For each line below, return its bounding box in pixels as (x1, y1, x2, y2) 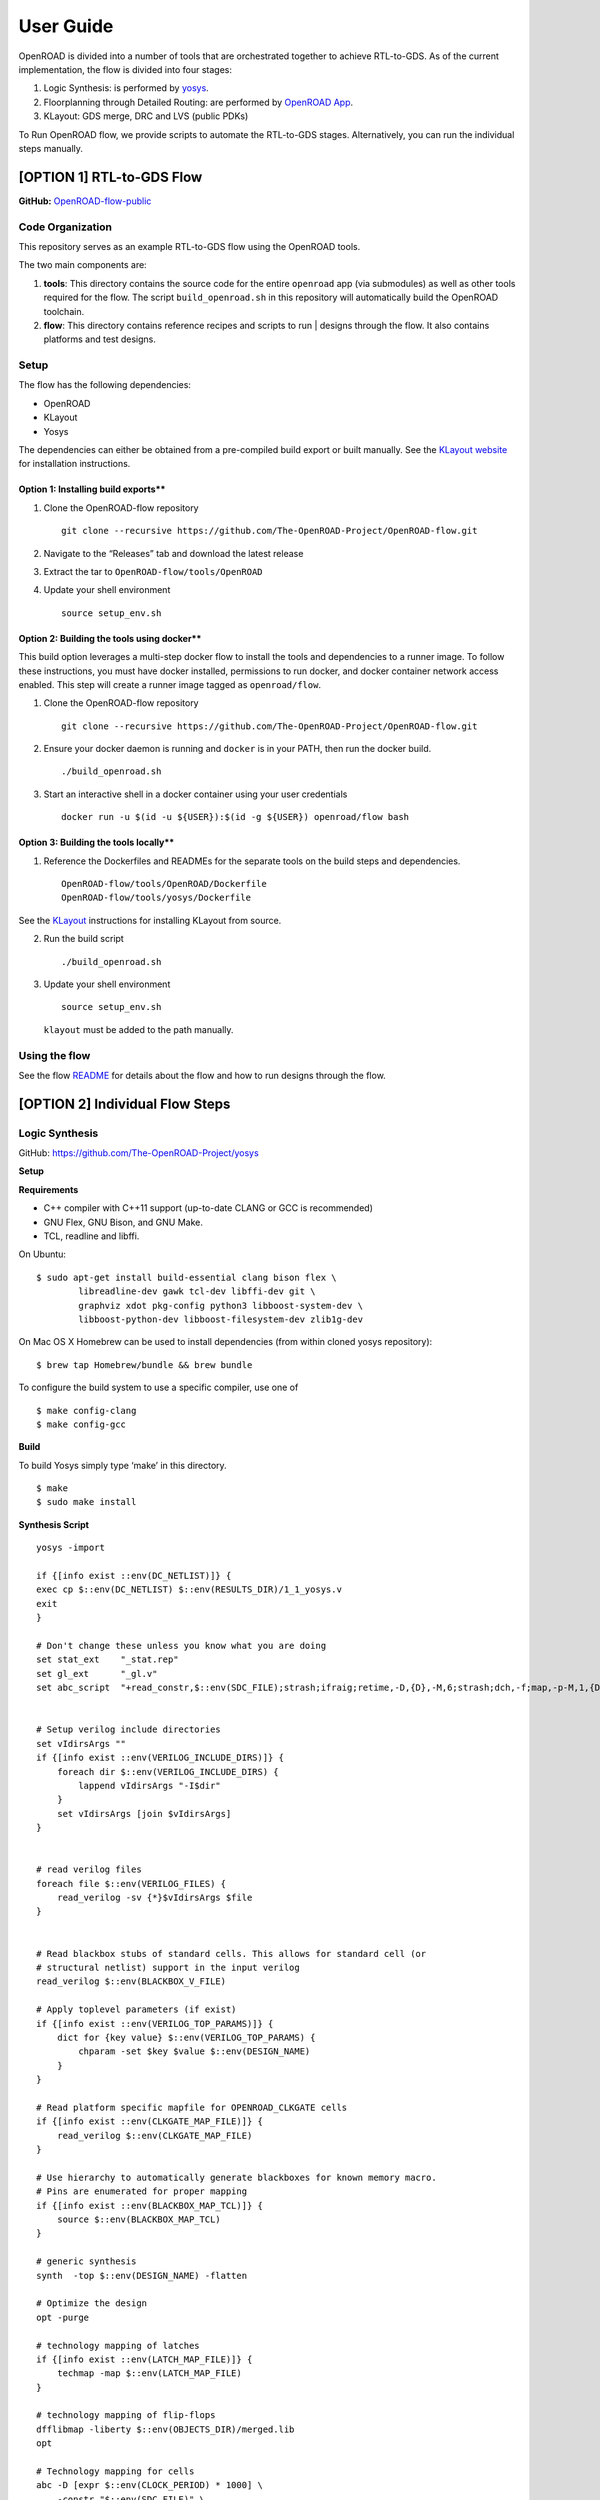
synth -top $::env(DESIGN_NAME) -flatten (36, 2270, 248, 2281)
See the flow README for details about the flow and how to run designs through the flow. (18, 1069, 387, 1081)
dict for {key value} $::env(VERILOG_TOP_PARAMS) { (56, 2031, 316, 2043)
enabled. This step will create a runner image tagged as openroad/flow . (18, 678, 322, 690)
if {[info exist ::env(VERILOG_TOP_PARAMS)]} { (36, 2018, 274, 2029)
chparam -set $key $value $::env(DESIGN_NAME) (78, 2046, 311, 2057)
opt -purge (36, 2311, 90, 2323)
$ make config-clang (36, 1405, 137, 1416)
